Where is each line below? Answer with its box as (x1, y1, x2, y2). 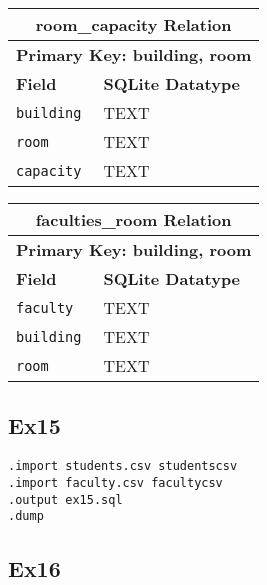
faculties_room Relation (35, 208, 232, 231)
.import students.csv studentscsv (8, 459, 238, 474)
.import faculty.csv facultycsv (8, 475, 223, 490)
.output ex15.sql (8, 492, 123, 507)
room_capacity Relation (35, 13, 232, 36)
